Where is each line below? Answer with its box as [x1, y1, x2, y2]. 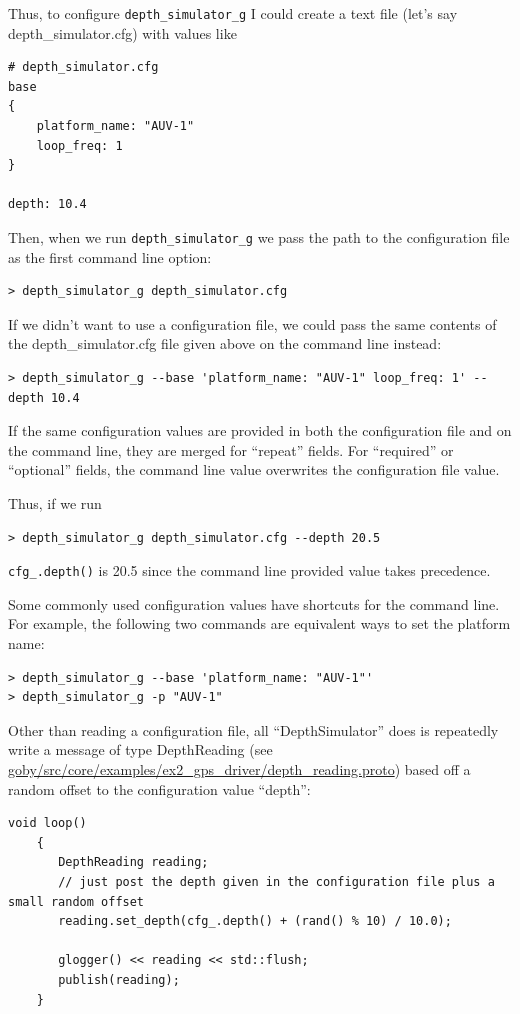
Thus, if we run [8, 493, 102, 513]
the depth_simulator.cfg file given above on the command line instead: [8, 333, 442, 354]
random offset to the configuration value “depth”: [8, 778, 311, 799]
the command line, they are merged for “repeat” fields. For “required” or [8, 439, 454, 460]
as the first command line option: [8, 246, 212, 267]
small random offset [8, 894, 145, 909]
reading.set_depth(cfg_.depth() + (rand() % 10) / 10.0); [58, 914, 452, 929]
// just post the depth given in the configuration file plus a [58, 874, 495, 889]
